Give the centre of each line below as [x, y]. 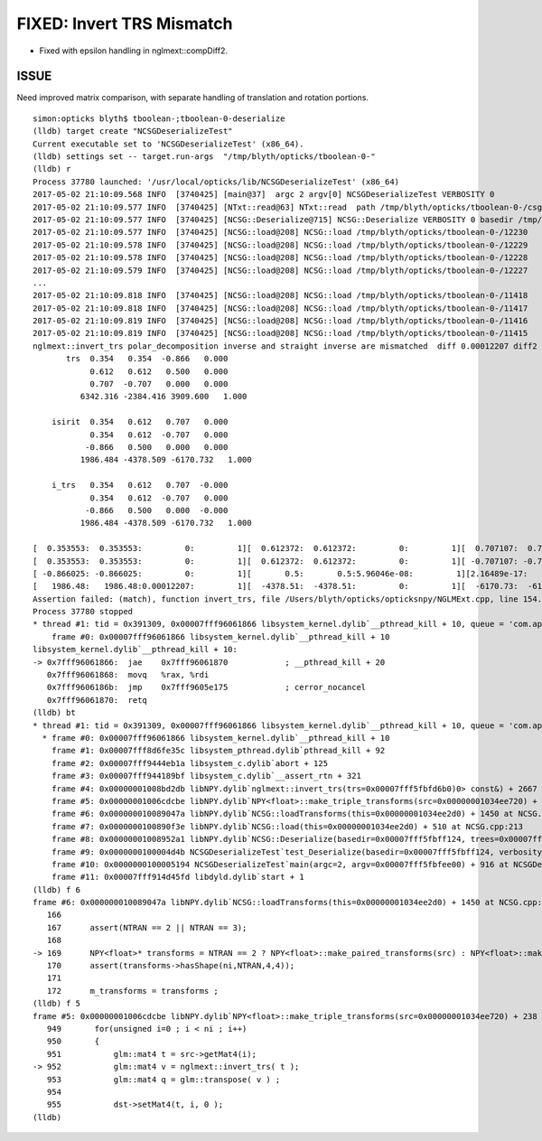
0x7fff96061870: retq [97, 700]
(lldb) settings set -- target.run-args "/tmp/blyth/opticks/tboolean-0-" [204, 157]
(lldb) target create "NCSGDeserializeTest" [133, 131]
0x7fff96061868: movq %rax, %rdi [128, 675]
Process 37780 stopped [83, 612]
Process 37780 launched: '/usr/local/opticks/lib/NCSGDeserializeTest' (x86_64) [216, 182]
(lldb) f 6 [57, 889]
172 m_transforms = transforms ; [132, 991]
